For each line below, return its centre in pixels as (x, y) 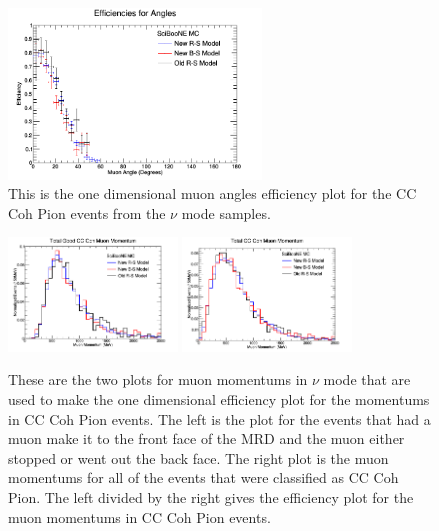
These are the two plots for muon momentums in (158, 379)
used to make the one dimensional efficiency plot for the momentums (219, 399)
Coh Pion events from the (87, 212)
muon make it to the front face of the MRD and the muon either (206, 438)
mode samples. (226, 212)
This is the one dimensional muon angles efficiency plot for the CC (212, 193)
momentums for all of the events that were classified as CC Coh (203, 477)
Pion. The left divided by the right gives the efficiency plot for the (211, 497)
